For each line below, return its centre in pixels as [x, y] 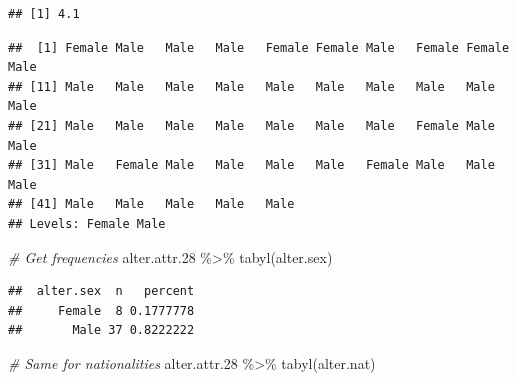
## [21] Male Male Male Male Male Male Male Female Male [251, 125]
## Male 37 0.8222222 [101, 330]
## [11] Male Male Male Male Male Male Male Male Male [251, 86]
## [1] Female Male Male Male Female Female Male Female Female [259, 47]
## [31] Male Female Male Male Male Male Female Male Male [251, 165]
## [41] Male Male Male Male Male [151, 204]
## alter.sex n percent [101, 291]
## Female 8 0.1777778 [101, 310]
